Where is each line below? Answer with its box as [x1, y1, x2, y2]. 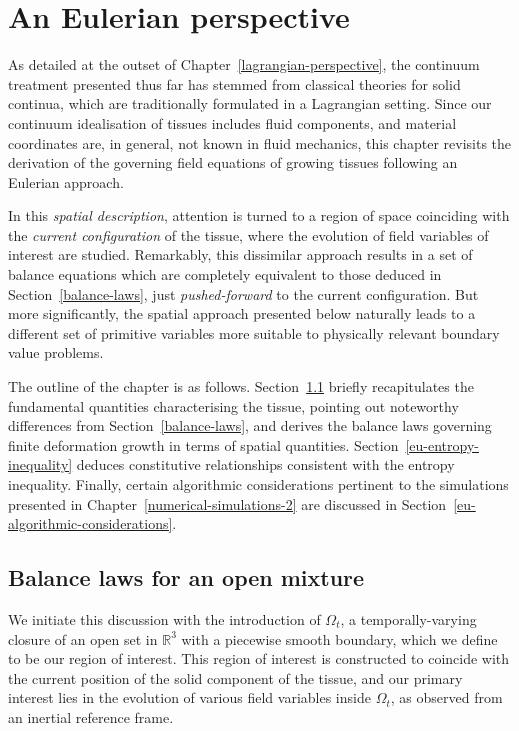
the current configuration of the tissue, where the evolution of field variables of [8, 224, 489, 245]
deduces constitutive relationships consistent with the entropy [76, 454, 455, 475]
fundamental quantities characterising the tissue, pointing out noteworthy [8, 395, 459, 416]
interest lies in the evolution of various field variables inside [8, 687, 371, 708]
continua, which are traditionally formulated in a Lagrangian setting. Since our [8, 93, 492, 114]
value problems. [8, 342, 104, 363]
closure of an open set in [8, 628, 158, 649]
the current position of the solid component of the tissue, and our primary [8, 667, 463, 688]
